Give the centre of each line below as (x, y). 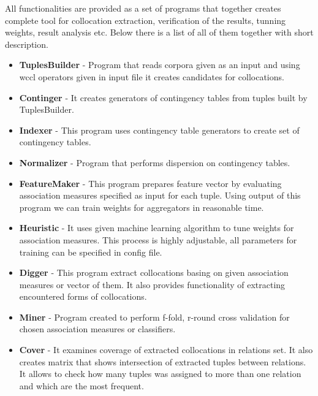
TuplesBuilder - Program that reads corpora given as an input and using (160, 65)
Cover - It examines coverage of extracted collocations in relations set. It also (166, 350)
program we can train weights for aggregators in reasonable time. (142, 207)
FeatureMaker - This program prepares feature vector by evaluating (150, 183)
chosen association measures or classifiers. (97, 329)
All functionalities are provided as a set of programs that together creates (143, 8)
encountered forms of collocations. (83, 296)
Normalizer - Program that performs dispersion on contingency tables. (155, 162)
